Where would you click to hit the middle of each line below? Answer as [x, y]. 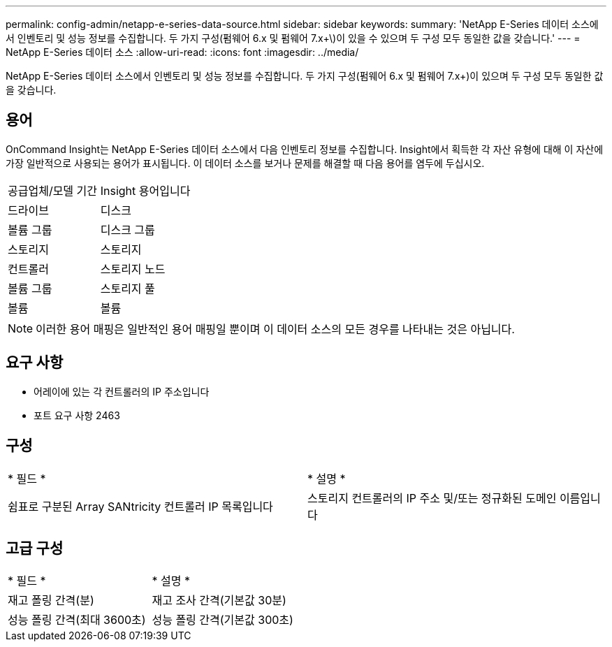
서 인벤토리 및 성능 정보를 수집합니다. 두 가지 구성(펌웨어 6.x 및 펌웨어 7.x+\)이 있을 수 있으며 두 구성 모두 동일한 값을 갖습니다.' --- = [293, 38]
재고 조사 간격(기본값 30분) [219, 601]
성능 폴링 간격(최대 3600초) [77, 620]
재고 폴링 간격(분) [51, 601]
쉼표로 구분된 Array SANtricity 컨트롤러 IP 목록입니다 [140, 506]
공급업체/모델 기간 [53, 190]
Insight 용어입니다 [145, 190]
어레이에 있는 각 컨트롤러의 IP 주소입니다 [122, 391]
